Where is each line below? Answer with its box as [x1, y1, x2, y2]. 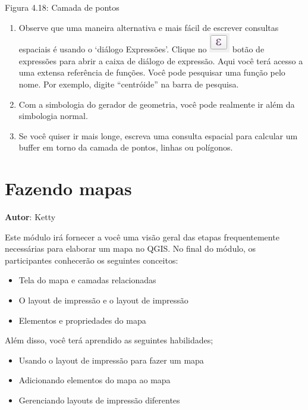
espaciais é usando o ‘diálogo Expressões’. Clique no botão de [18, 43, 265, 55]
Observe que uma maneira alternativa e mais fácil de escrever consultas [18, 21, 279, 33]
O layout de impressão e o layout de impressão [18, 294, 188, 306]
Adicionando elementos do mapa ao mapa [18, 374, 171, 386]
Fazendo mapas [5, 176, 132, 201]
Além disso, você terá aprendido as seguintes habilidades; [5, 334, 213, 346]
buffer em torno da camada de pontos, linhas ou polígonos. [18, 141, 233, 154]
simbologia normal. [18, 109, 88, 122]
